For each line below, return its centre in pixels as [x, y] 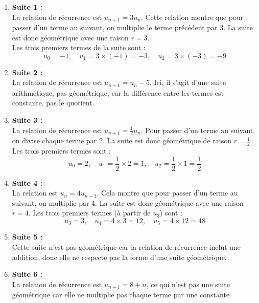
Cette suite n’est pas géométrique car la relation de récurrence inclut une [126, 247]
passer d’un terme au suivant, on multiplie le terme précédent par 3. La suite [133, 27]
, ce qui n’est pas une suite [188, 284]
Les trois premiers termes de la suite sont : [79, 47]
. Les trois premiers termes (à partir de [89, 213]
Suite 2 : [27, 72]
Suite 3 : [27, 120]
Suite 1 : [27, 7]
